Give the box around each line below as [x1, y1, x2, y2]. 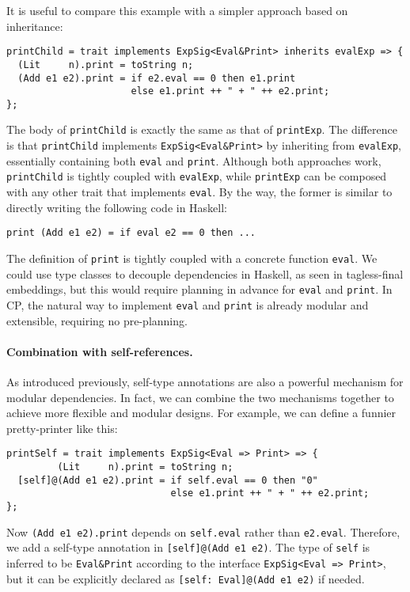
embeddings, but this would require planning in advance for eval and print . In [6, 281, 393, 298]
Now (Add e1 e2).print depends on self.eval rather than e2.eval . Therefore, [6, 523, 401, 540]
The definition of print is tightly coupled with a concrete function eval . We [6, 250, 378, 266]
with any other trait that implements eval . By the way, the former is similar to [6, 184, 393, 200]
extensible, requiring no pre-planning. [6, 312, 188, 328]
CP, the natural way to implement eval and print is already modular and [6, 296, 369, 313]
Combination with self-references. [6, 343, 193, 359]
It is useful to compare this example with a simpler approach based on [6, 2, 348, 18]
